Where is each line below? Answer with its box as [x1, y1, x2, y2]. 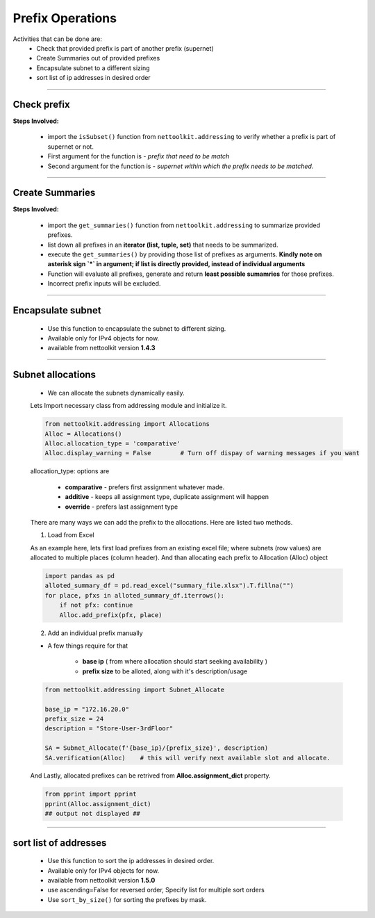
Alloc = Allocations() [44, 429, 122, 438]
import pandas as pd [44, 572, 115, 580]
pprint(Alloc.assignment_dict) [44, 800, 152, 808]
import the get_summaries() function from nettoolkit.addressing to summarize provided [47, 221, 321, 229]
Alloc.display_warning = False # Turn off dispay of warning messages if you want [44, 449, 360, 457]
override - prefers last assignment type [65, 502, 178, 511]
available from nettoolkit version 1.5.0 [47, 876, 156, 885]
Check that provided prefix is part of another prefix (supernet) [36, 44, 215, 52]
